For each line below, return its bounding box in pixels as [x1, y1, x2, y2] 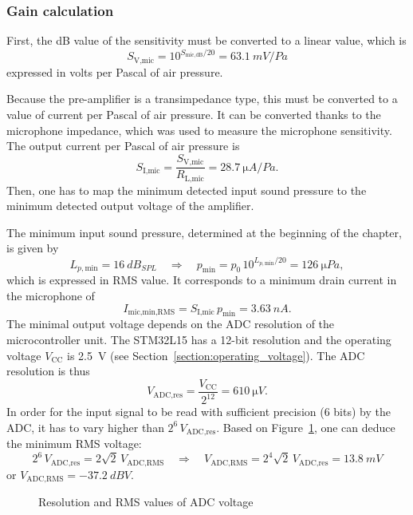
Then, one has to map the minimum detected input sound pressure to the [6, 181, 367, 198]
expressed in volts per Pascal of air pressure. [6, 63, 223, 80]
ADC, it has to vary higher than [6, 418, 164, 435]
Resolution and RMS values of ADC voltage [38, 493, 254, 510]
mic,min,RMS [128, 307, 175, 316]
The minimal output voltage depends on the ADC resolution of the [6, 315, 335, 332]
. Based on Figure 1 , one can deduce [216, 418, 395, 435]
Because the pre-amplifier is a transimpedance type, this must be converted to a [6, 90, 398, 107]
